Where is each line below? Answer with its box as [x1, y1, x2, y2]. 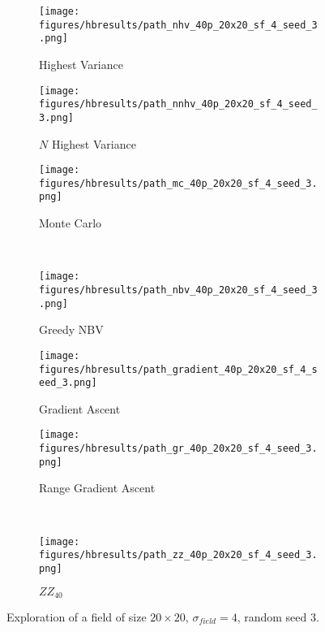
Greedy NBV [39, 321, 104, 338]
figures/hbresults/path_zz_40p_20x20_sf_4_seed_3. [39, 549, 318, 561]
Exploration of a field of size [6, 608, 147, 625]
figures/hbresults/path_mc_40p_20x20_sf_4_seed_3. [39, 177, 318, 189]
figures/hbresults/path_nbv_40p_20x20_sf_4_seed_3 [39, 284, 318, 296]
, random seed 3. [237, 608, 319, 625]
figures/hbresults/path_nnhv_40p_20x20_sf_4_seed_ [39, 98, 318, 110]
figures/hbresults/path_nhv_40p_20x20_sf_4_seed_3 [39, 19, 318, 31]
